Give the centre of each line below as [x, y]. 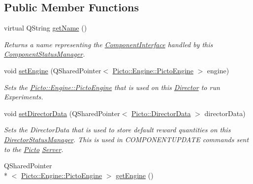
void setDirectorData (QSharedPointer [62, 113]
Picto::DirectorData [161, 113]
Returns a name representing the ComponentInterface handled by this [109, 44]
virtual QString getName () [46, 28]
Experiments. [24, 97]
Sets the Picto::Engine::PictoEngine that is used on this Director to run [112, 87]
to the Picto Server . [34, 149]
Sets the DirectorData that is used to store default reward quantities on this [117, 130]
